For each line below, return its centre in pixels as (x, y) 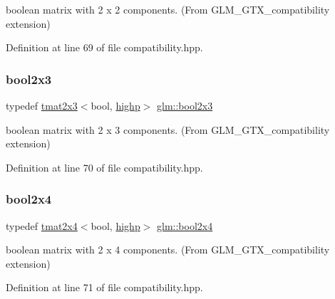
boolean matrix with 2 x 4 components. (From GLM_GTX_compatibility (168, 250)
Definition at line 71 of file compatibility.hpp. (104, 287)
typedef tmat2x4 (42, 225)
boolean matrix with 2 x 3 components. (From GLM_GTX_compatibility (168, 129)
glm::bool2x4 (185, 225)
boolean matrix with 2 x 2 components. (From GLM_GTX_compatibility (168, 9)
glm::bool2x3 (185, 105)
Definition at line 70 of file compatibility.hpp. (104, 167)
